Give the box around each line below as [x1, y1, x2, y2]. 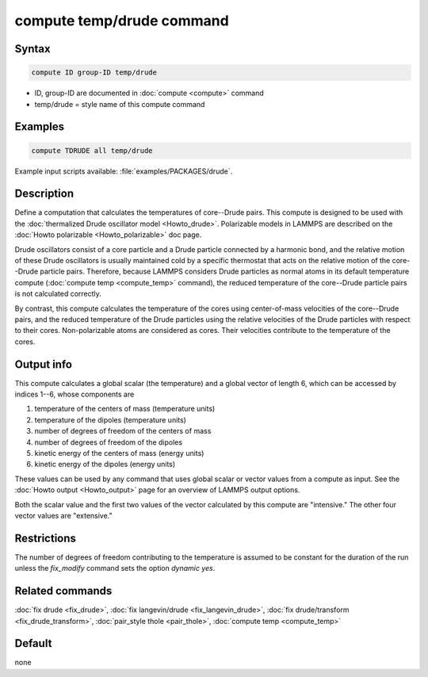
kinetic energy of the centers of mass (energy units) [34, 448, 204, 457]
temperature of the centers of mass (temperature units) [34, 404, 216, 414]
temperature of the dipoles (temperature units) [34, 415, 186, 424]
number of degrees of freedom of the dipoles [34, 437, 182, 447]
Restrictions [14, 531, 77, 545]
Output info [14, 358, 73, 371]
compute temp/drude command [14, 12, 229, 29]
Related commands [14, 584, 113, 598]
